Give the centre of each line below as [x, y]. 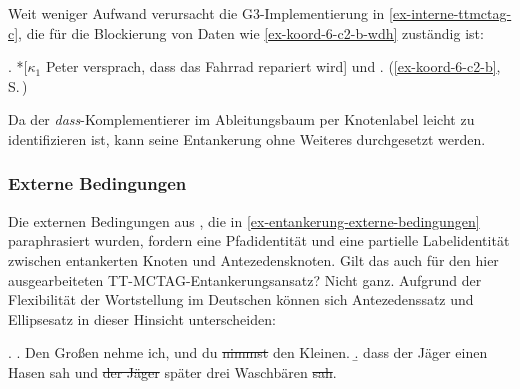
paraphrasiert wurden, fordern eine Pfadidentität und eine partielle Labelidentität [259, 240]
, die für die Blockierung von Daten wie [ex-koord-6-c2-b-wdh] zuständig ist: [251, 32]
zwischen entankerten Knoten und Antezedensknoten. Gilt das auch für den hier [253, 259]
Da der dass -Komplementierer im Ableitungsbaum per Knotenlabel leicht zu [241, 119]
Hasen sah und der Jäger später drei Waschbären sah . [172, 371]
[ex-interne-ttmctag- [450, 13]
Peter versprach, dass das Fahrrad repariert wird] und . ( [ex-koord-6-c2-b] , [273, 66]
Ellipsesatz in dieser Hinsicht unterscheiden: [142, 318]
